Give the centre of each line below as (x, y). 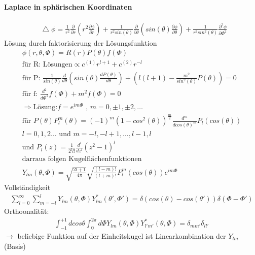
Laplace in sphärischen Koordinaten (68, 6)
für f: (30, 94)
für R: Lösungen (47, 65)
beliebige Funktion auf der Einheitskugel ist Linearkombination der (122, 235)
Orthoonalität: (27, 211)
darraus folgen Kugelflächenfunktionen (82, 159)
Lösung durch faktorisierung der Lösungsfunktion (81, 42)
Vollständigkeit (27, 187)
